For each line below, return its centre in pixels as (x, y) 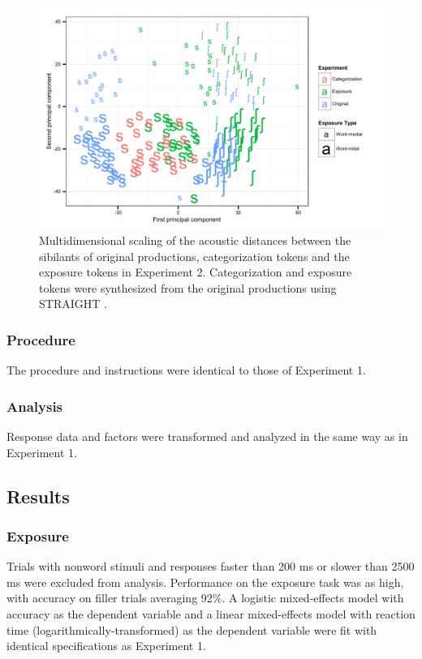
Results (38, 496)
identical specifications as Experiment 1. (106, 646)
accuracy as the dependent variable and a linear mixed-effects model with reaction (211, 614)
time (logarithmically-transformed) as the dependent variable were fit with (192, 629)
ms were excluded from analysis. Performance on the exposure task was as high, (205, 582)
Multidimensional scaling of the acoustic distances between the (195, 240)
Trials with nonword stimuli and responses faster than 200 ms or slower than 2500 (211, 566)
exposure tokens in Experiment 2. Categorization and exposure (196, 272)
